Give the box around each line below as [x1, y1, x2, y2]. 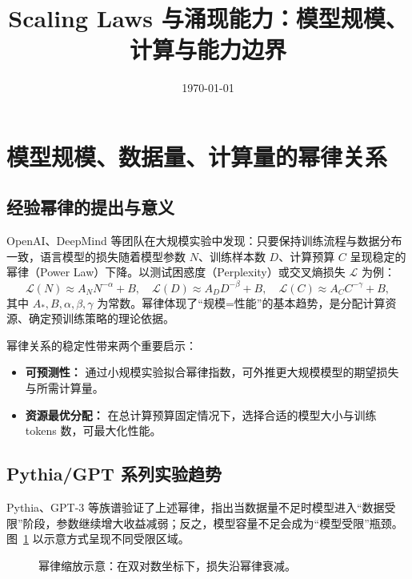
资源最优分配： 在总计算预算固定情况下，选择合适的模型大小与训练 [25, 406, 377, 423]
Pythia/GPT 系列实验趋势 [6, 461, 222, 486]
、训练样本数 [198, 247, 266, 264]
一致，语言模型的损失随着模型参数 [6, 247, 186, 264]
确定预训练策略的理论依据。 [28, 310, 174, 327]
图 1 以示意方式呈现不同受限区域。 [6, 530, 190, 547]
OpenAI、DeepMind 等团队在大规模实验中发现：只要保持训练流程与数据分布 [6, 232, 402, 249]
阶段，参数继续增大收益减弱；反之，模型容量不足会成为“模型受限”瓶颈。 [22, 514, 403, 531]
